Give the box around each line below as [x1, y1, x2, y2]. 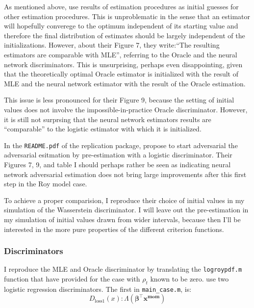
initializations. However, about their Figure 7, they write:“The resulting [4, 40, 220, 50]
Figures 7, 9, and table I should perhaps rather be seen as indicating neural [4, 159, 231, 169]
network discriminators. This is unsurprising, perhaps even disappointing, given [4, 59, 243, 69]
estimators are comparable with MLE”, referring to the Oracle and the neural [4, 49, 237, 59]
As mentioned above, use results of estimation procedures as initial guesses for [4, 1, 239, 11]
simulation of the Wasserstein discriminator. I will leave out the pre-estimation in [4, 205, 249, 215]
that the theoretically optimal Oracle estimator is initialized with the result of [4, 69, 238, 79]
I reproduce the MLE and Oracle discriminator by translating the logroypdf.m [4, 264, 242, 274]
